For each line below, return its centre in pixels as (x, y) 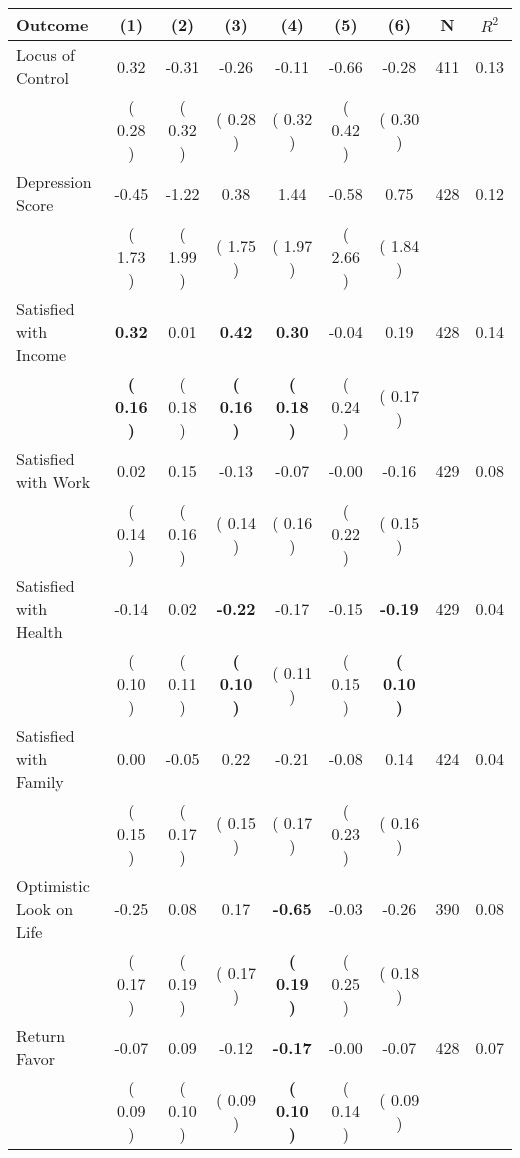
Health (39, 631)
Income (41, 354)
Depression (54, 181)
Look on (45, 908)
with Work (53, 481)
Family (40, 781)
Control (42, 77)
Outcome (52, 24)
